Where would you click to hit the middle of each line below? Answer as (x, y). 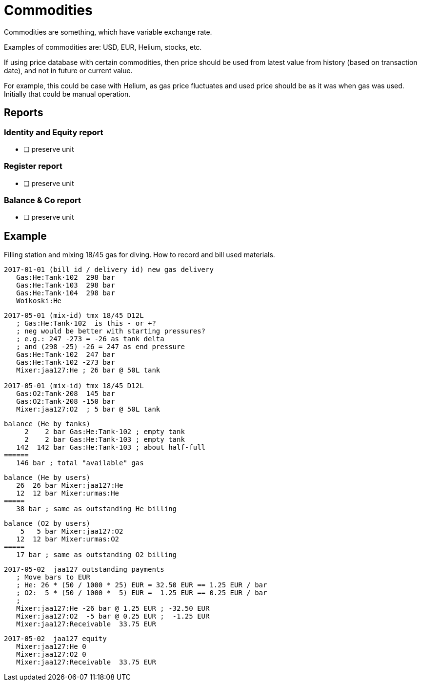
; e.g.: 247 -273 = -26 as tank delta (90, 339)
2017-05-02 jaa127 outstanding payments (84, 570)
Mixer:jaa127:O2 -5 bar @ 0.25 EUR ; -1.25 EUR (113, 616)
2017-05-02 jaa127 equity (55, 639)
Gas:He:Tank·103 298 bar (66, 285)
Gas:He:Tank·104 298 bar (66, 293)
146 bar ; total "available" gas (80, 463)
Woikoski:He (39, 301)
